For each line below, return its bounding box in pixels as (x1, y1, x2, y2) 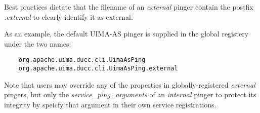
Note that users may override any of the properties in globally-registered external (4, 79, 255, 90)
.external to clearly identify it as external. (4, 11, 133, 22)
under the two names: (4, 38, 71, 49)
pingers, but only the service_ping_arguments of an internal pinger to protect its (4, 89, 256, 100)
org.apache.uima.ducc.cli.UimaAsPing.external (18, 65, 178, 72)
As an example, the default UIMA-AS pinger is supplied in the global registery (4, 28, 249, 39)
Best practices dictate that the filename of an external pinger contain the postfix (4, 2, 253, 12)
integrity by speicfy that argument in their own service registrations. (4, 99, 216, 109)
